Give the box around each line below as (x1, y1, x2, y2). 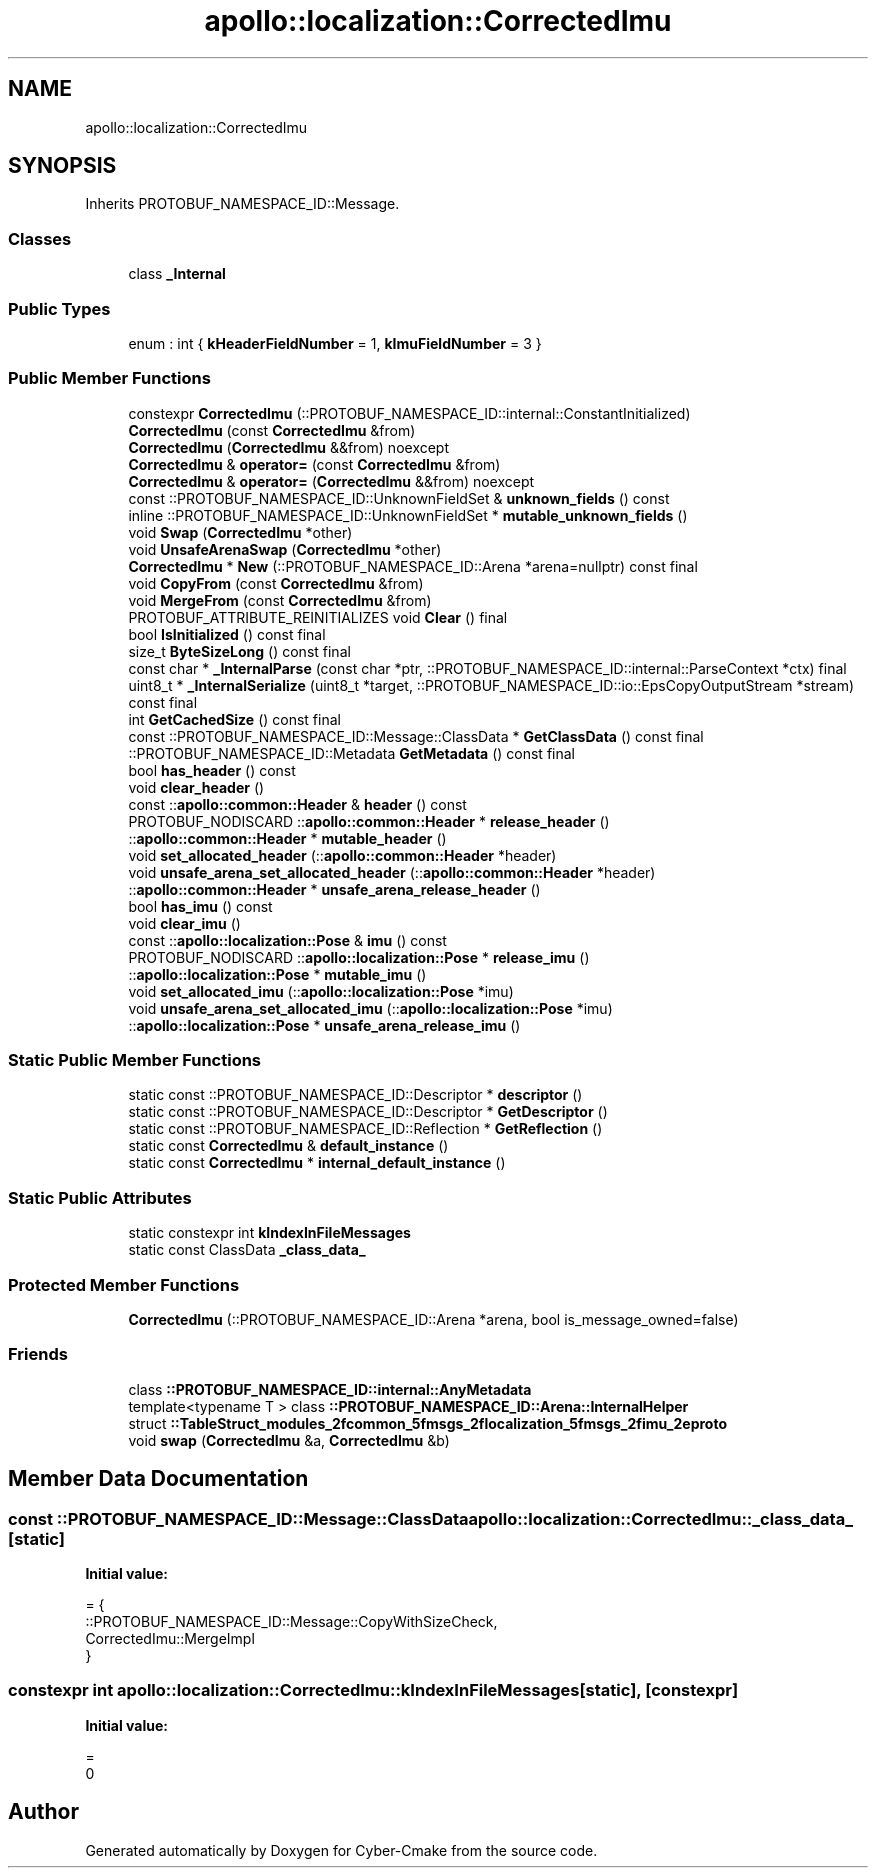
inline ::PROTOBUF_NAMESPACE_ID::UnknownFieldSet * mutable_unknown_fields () (128, 506, 688, 524)
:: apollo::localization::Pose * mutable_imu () (128, 965, 427, 983)
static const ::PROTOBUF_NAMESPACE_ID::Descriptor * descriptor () (128, 1086, 583, 1104)
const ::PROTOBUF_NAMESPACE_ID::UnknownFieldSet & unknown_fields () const (128, 489, 670, 507)
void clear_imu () (128, 914, 241, 932)
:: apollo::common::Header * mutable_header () (128, 829, 447, 847)
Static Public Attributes (8, 1187, 192, 1208)
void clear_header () (128, 778, 265, 796)
